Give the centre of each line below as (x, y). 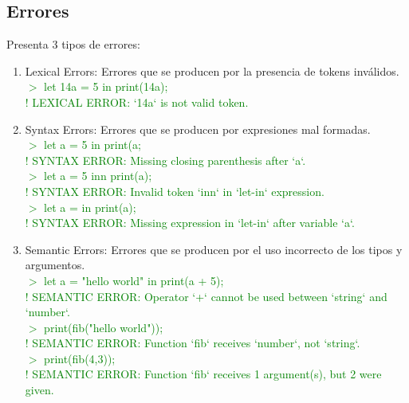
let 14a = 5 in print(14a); (106, 86)
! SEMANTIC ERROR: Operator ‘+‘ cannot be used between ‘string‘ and (206, 296)
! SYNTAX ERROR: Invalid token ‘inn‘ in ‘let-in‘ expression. (175, 191)
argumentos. (55, 265)
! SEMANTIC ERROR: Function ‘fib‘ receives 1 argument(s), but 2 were (203, 374)
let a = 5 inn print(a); (98, 176)
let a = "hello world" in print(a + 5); (134, 280)
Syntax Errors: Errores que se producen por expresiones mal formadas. (198, 129)
